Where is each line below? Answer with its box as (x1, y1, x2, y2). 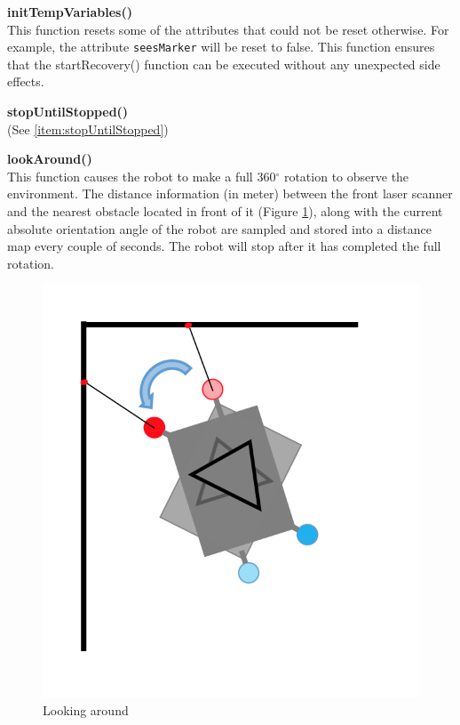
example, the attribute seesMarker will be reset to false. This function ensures (7, 37, 435, 56)
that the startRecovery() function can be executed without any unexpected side (7, 54, 440, 73)
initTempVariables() (7, 3, 132, 20)
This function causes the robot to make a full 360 (7, 166, 276, 185)
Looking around (43, 700, 129, 719)
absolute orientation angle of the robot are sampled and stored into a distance (7, 219, 432, 238)
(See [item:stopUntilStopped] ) (7, 119, 169, 138)
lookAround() (7, 149, 92, 168)
